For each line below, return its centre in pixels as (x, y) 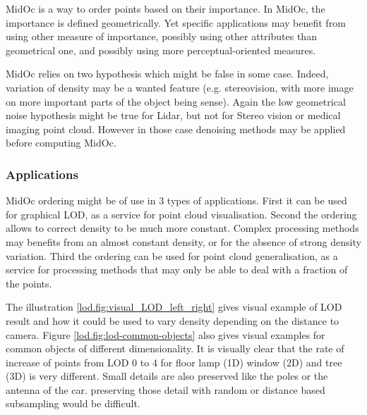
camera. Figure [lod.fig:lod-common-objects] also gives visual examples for (166, 334)
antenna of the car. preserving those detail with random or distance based (166, 389)
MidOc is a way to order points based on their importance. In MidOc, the (166, 8)
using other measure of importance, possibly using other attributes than (161, 36)
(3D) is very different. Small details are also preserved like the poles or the (167, 376)
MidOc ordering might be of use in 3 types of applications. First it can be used (176, 200)
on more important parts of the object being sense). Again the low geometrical (176, 101)
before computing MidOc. (61, 143)
